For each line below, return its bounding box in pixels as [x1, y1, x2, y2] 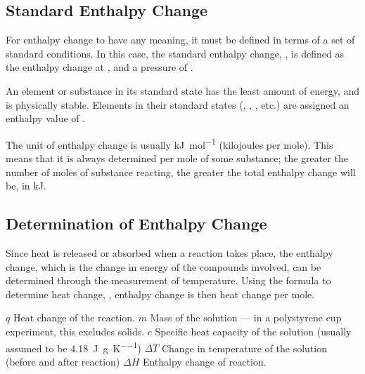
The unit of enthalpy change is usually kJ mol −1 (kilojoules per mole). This [6, 135, 333, 152]
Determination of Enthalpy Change [6, 213, 267, 234]
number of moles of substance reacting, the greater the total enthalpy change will [6, 164, 356, 179]
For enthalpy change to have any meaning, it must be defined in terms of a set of [6, 32, 355, 47]
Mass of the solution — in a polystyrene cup [150, 310, 342, 325]
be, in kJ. [6, 178, 46, 193]
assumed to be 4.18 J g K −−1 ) [6, 338, 141, 355]
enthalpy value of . [6, 111, 86, 126]
